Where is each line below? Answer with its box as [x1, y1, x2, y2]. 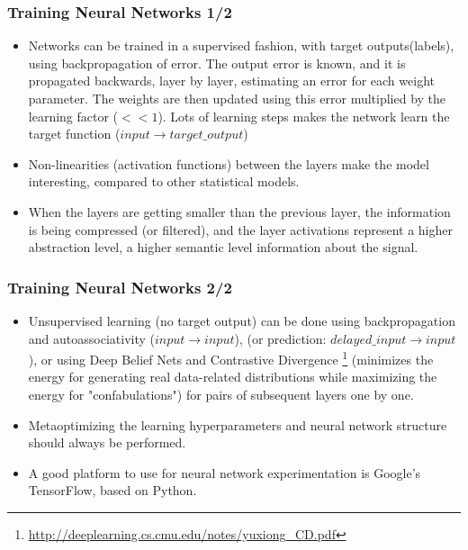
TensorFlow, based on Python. [28, 481, 197, 500]
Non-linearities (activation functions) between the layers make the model [28, 154, 429, 173]
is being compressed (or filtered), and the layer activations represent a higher [28, 220, 453, 239]
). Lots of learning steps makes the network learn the [157, 106, 450, 125]
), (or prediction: [234, 329, 327, 347]
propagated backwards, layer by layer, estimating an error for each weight [28, 71, 435, 90]
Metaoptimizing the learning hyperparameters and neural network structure [28, 415, 447, 434]
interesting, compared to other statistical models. [28, 172, 300, 191]
